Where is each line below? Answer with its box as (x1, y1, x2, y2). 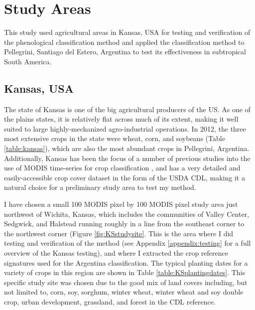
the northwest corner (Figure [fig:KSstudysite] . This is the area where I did (4, 228, 234, 238)
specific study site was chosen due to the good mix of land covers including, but (4, 277, 248, 287)
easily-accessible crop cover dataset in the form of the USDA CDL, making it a (4, 172, 245, 182)
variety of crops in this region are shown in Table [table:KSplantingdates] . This (4, 267, 245, 278)
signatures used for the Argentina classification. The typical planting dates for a (4, 257, 248, 268)
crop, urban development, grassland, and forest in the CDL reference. (4, 296, 216, 307)
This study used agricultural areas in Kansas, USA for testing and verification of (4, 27, 251, 37)
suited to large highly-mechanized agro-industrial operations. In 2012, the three (4, 123, 246, 134)
